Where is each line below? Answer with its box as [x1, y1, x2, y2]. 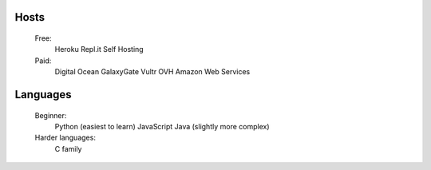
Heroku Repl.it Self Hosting [54, 45, 144, 54]
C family [54, 144, 82, 153]
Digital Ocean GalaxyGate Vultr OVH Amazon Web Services [54, 67, 251, 77]
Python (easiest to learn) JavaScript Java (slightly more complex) [54, 121, 270, 131]
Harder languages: [34, 132, 96, 143]
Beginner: [34, 110, 67, 120]
